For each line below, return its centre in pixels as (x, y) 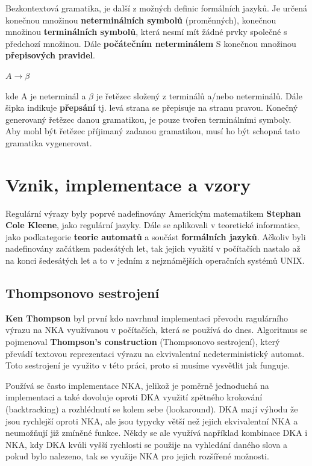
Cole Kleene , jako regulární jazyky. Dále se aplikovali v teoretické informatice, (153, 225)
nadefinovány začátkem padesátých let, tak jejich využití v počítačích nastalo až (153, 248)
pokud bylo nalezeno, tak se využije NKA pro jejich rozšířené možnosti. (137, 456)
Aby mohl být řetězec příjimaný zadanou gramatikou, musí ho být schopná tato (153, 131)
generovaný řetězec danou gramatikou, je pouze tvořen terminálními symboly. (148, 119)
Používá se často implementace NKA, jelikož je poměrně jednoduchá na (137, 385)
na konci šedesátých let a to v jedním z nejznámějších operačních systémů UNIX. (155, 260)
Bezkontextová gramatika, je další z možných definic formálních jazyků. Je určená (157, 8)
